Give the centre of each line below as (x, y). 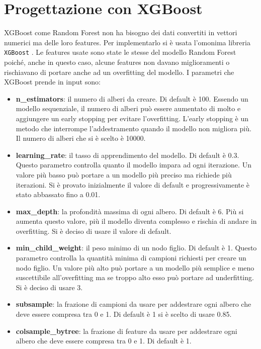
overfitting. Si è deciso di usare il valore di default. (94, 231)
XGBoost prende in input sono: (52, 82)
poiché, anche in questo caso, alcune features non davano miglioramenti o (117, 62)
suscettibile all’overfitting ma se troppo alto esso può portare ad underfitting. (135, 277)
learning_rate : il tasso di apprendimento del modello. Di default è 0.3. (127, 155)
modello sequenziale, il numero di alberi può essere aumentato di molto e (128, 108)
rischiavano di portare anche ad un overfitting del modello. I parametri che (119, 72)
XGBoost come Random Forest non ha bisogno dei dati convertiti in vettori (121, 32)
